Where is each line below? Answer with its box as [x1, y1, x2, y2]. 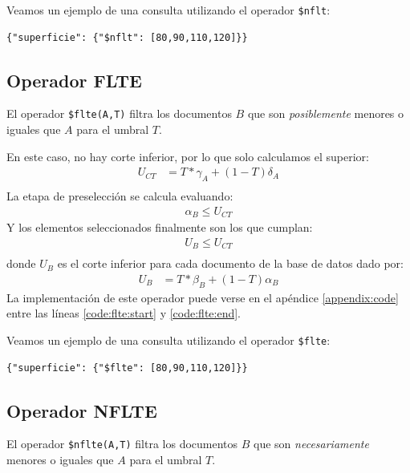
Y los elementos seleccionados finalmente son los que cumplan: [6, 219, 313, 236]
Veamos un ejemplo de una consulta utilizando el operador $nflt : [6, 2, 331, 18]
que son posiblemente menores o [247, 105, 404, 122]
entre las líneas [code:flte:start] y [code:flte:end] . [6, 305, 242, 321]
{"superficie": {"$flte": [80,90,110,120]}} [6, 362, 248, 374]
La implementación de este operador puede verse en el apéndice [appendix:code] [6, 289, 399, 305]
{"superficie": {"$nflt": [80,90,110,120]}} [6, 31, 248, 43]
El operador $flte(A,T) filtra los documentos [6, 105, 232, 122]
